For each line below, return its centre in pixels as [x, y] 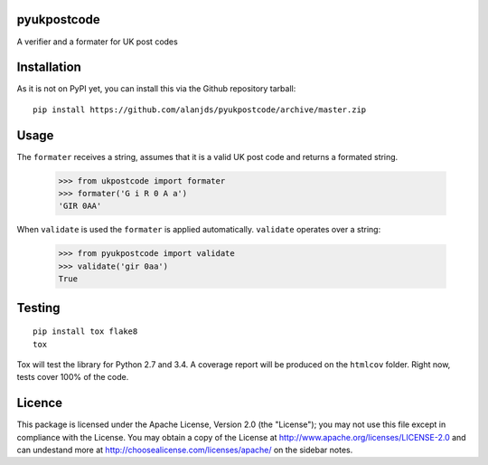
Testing [38, 308]
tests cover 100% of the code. [73, 377]
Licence [40, 403]
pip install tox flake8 [85, 332]
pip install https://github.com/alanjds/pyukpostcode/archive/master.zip [200, 109]
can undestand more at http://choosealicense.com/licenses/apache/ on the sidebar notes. [185, 450]
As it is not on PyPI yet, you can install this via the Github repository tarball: [156, 89]
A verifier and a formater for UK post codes [97, 42]
